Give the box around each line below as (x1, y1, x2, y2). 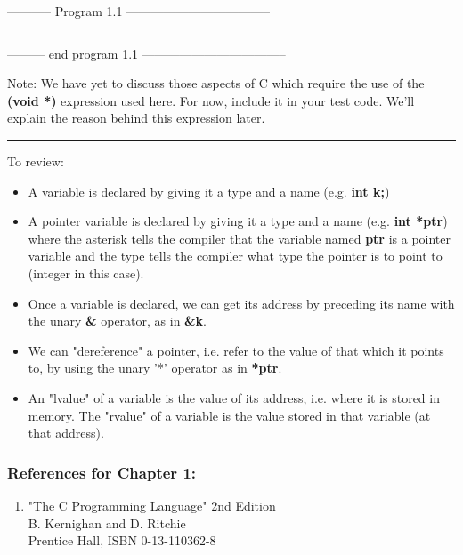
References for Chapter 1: (7, 461, 197, 483)
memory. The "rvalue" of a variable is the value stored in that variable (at (28, 406, 431, 424)
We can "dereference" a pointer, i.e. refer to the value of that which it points (28, 341, 444, 359)
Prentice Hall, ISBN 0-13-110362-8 (28, 531, 216, 550)
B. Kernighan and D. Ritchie (28, 513, 186, 532)
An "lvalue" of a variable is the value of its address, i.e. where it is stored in (28, 388, 440, 406)
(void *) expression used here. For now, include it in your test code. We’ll (7, 91, 415, 109)
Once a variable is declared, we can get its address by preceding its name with (28, 294, 455, 312)
